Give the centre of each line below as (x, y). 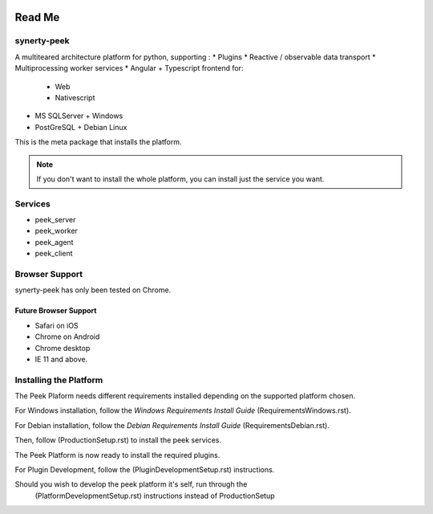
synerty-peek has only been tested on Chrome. (93, 290)
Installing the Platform (59, 380)
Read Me (37, 17)
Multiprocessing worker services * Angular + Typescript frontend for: (129, 68)
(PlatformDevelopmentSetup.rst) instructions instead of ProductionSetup (155, 496)
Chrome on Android (67, 337)
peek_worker (56, 231)
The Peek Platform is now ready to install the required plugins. (117, 455)
